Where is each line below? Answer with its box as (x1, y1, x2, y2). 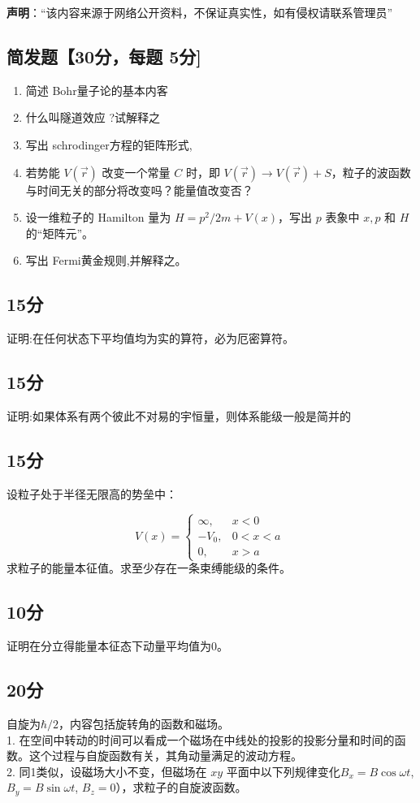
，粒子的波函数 (331, 163, 411, 180)
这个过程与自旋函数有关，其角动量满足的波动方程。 (28, 747, 302, 764)
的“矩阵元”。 (25, 224, 94, 241)
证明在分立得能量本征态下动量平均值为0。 (6, 637, 228, 654)
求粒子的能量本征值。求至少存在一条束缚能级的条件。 (6, 559, 291, 576)
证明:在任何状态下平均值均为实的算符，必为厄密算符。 (6, 330, 294, 347)
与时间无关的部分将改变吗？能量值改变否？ (25, 181, 253, 198)
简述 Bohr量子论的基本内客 (25, 81, 168, 98)
